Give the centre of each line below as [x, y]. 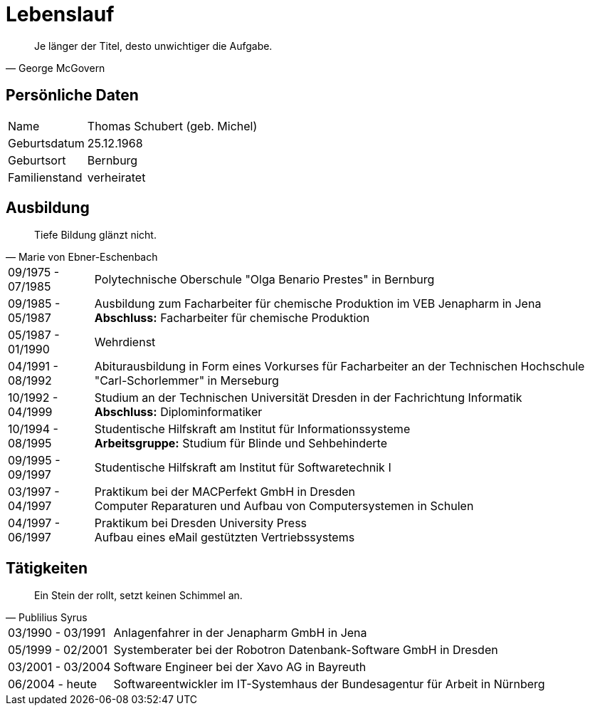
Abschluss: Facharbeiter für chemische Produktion [232, 318]
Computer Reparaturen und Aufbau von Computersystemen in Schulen [284, 506]
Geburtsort [37, 160]
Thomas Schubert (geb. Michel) [172, 126]
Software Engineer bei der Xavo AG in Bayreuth [240, 667]
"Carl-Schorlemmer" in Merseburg [186, 381]
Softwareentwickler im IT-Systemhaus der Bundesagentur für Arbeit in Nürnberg [329, 684]
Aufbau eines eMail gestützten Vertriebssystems [225, 538]
